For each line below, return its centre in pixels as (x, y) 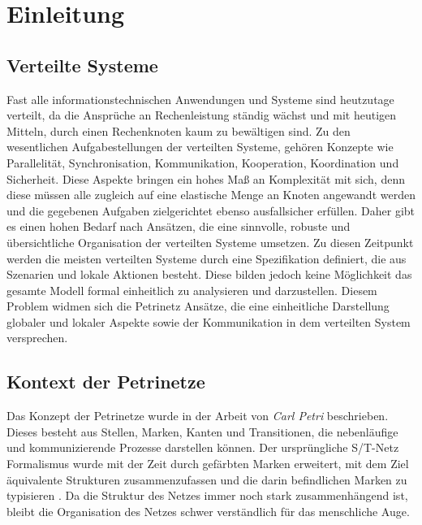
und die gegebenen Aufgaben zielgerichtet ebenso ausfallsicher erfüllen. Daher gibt (211, 210)
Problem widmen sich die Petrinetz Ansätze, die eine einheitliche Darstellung (198, 306)
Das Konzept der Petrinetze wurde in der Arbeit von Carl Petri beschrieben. (198, 416)
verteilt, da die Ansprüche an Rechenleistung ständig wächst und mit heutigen (202, 115)
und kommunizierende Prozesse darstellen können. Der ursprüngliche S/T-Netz (203, 447)
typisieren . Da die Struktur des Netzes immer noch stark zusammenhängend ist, (207, 495)
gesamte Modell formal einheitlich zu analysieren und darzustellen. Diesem (192, 290)
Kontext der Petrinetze (106, 382)
